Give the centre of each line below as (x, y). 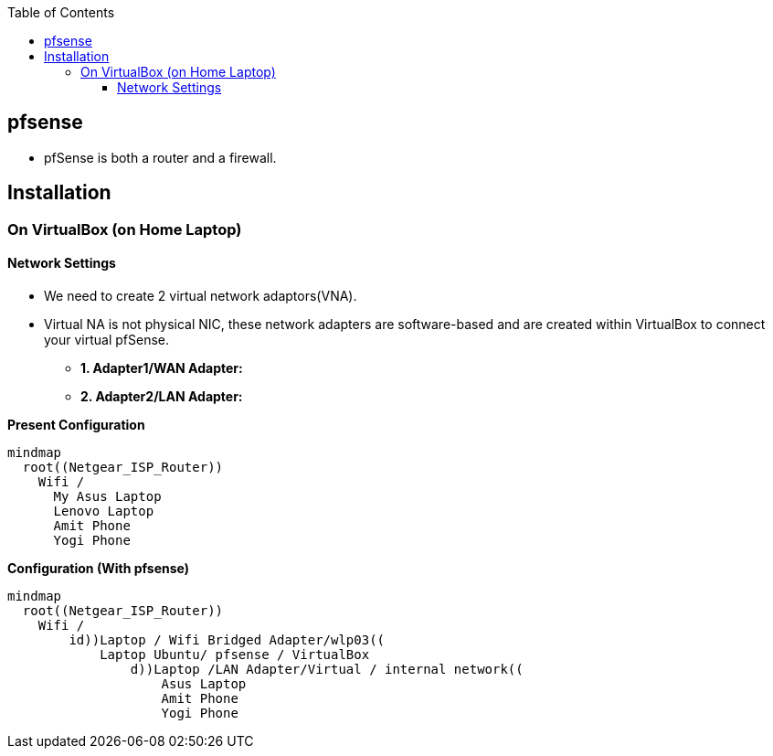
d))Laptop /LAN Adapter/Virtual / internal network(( (327, 669)
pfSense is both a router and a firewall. (160, 157)
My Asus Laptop (107, 496)
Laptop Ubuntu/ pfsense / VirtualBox (235, 654)
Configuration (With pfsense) (98, 568)
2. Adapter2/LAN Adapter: (162, 396)
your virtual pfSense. (107, 339)
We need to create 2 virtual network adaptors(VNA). (201, 295)
